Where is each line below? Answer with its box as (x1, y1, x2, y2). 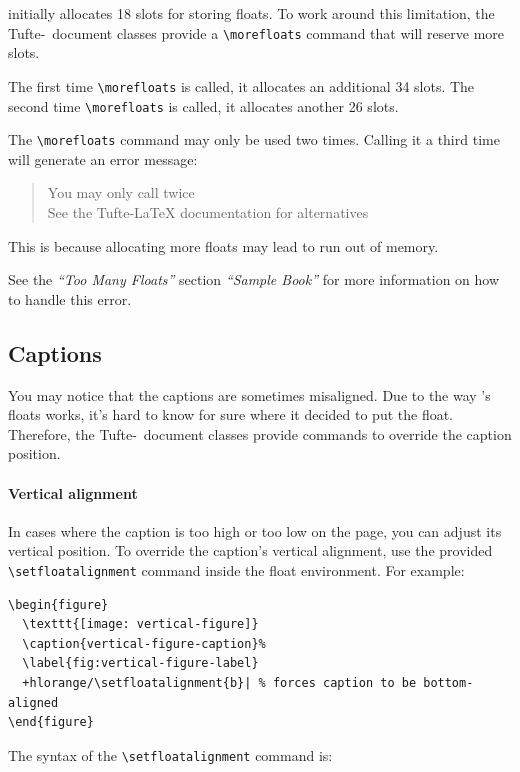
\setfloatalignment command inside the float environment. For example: (8, 559, 465, 580)
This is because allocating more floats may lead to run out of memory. (8, 235, 439, 256)
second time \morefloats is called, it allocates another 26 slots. (8, 95, 399, 116)
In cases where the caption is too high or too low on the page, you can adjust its (8, 520, 502, 541)
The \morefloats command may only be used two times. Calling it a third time (8, 129, 500, 150)
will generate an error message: (8, 148, 198, 169)
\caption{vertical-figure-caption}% (22, 636, 266, 651)
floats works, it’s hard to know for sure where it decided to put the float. (8, 404, 454, 425)
